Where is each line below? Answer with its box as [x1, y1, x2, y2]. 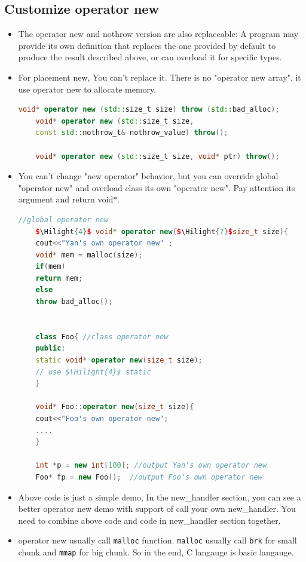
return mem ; [35, 274, 83, 282]
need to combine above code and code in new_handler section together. [18, 514, 281, 526]
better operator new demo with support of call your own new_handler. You [18, 502, 296, 515]
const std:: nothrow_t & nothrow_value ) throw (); [35, 128, 228, 137]
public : [35, 344, 66, 353]
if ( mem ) [35, 262, 66, 271]
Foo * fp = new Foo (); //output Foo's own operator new [35, 472, 262, 481]
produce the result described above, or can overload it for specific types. [18, 51, 282, 63]
